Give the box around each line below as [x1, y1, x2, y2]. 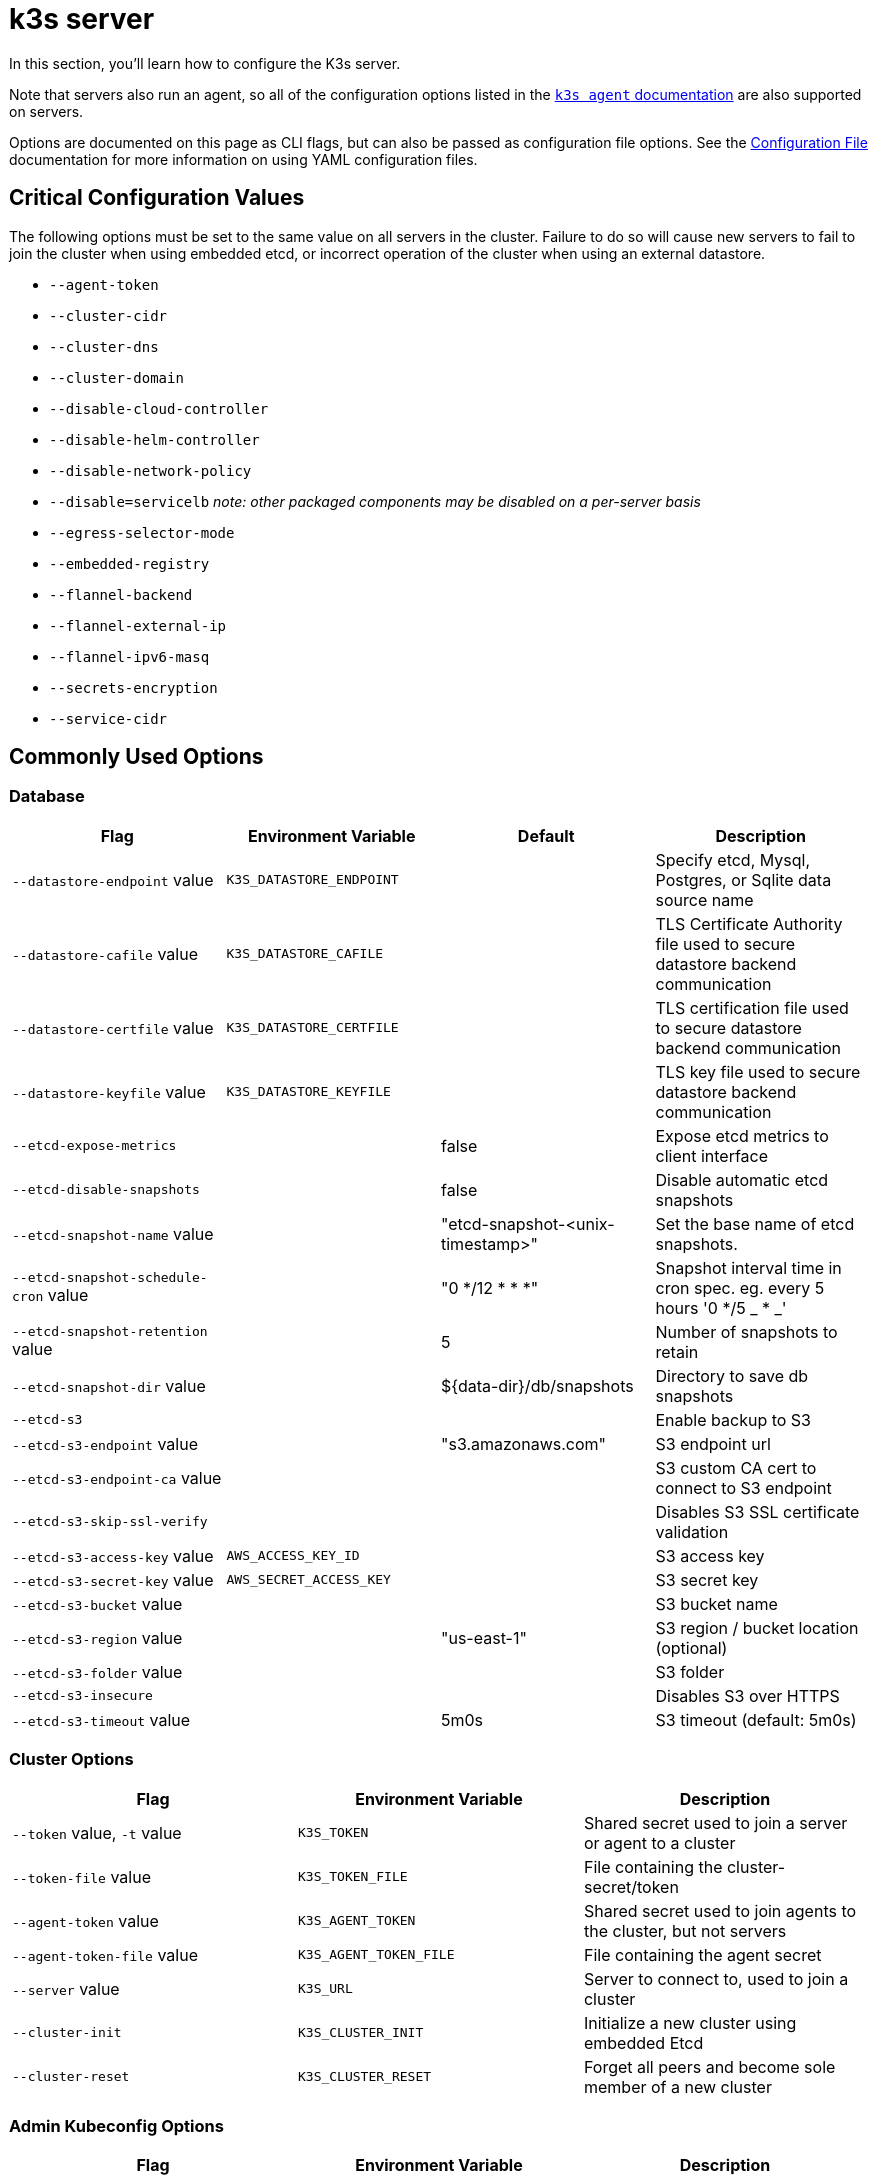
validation [655, 1521, 729, 1542]
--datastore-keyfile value [12, 1081, 206, 1102]
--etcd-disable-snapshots [12, 1182, 200, 1198]
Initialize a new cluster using [583, 2012, 797, 2033]
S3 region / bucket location [655, 1617, 859, 1638]
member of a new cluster [583, 2076, 772, 2097]
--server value [12, 1978, 120, 1999]
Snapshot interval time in [655, 1257, 842, 1278]
